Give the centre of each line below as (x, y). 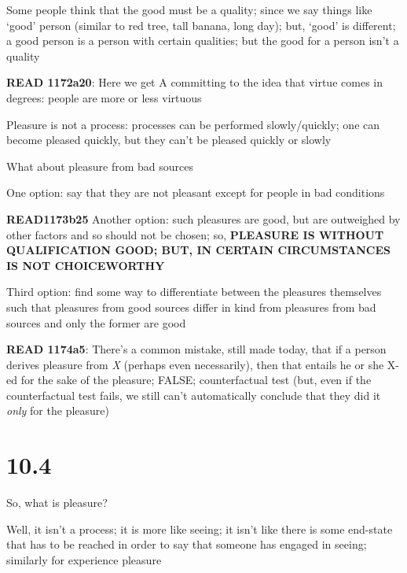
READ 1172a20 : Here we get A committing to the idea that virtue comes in (194, 82)
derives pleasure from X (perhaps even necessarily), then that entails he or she (195, 364)
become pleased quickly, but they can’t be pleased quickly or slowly (169, 140)
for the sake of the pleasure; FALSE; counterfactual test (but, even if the (196, 380)
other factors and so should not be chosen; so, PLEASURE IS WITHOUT (195, 234)
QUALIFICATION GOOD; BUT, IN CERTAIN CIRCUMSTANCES (198, 250)
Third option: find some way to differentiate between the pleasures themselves (194, 292)
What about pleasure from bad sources (100, 166)
